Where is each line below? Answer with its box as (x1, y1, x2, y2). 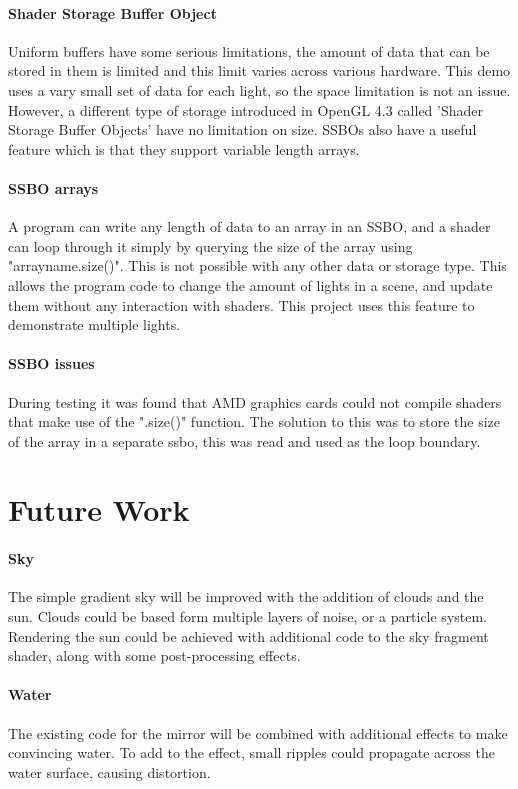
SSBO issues (8, 353, 95, 374)
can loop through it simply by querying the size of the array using (8, 235, 413, 256)
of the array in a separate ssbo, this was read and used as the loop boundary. (8, 430, 481, 451)
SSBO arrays (8, 177, 99, 198)
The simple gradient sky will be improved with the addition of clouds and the (8, 586, 484, 607)
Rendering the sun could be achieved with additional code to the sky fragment (8, 625, 489, 646)
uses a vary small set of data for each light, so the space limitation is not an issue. (8, 79, 511, 100)
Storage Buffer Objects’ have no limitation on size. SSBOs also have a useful (8, 119, 477, 140)
